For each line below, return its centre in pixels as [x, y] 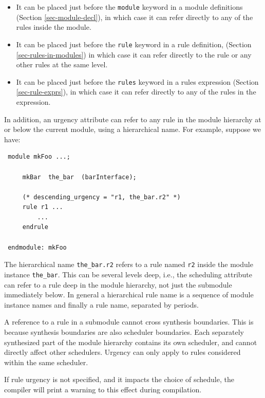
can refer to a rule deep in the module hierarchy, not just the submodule [118, 284]
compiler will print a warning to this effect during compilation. [103, 389]
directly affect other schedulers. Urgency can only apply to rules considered [122, 352]
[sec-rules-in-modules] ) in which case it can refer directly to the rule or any [134, 54]
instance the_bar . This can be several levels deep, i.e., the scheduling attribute [128, 274]
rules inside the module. [54, 27]
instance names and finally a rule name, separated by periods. [101, 304]
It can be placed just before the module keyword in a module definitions [129, 7]
